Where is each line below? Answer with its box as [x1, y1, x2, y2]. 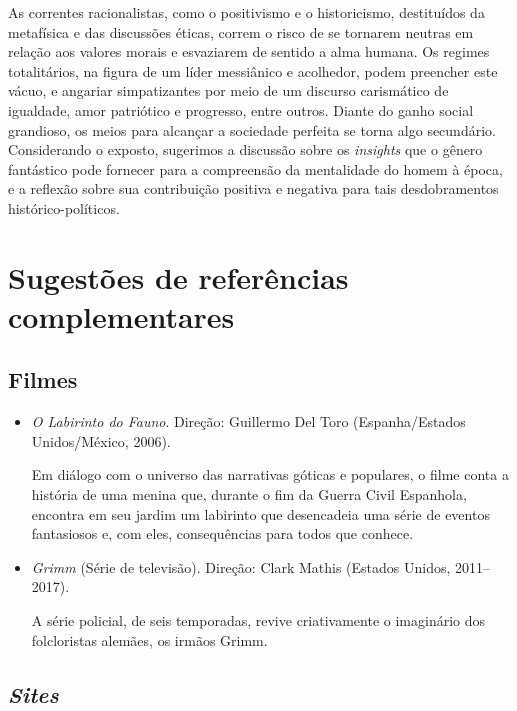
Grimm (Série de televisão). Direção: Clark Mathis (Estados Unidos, [31, 556, 451, 577]
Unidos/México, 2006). [31, 430, 171, 451]
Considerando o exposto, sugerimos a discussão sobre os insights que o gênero [8, 139, 483, 160]
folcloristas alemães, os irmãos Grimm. [31, 629, 268, 650]
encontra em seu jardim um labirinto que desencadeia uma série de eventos [31, 503, 490, 524]
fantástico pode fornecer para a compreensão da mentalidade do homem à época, [8, 158, 503, 179]
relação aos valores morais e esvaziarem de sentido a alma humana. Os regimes [8, 41, 490, 62]
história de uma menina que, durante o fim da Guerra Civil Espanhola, [31, 484, 467, 505]
